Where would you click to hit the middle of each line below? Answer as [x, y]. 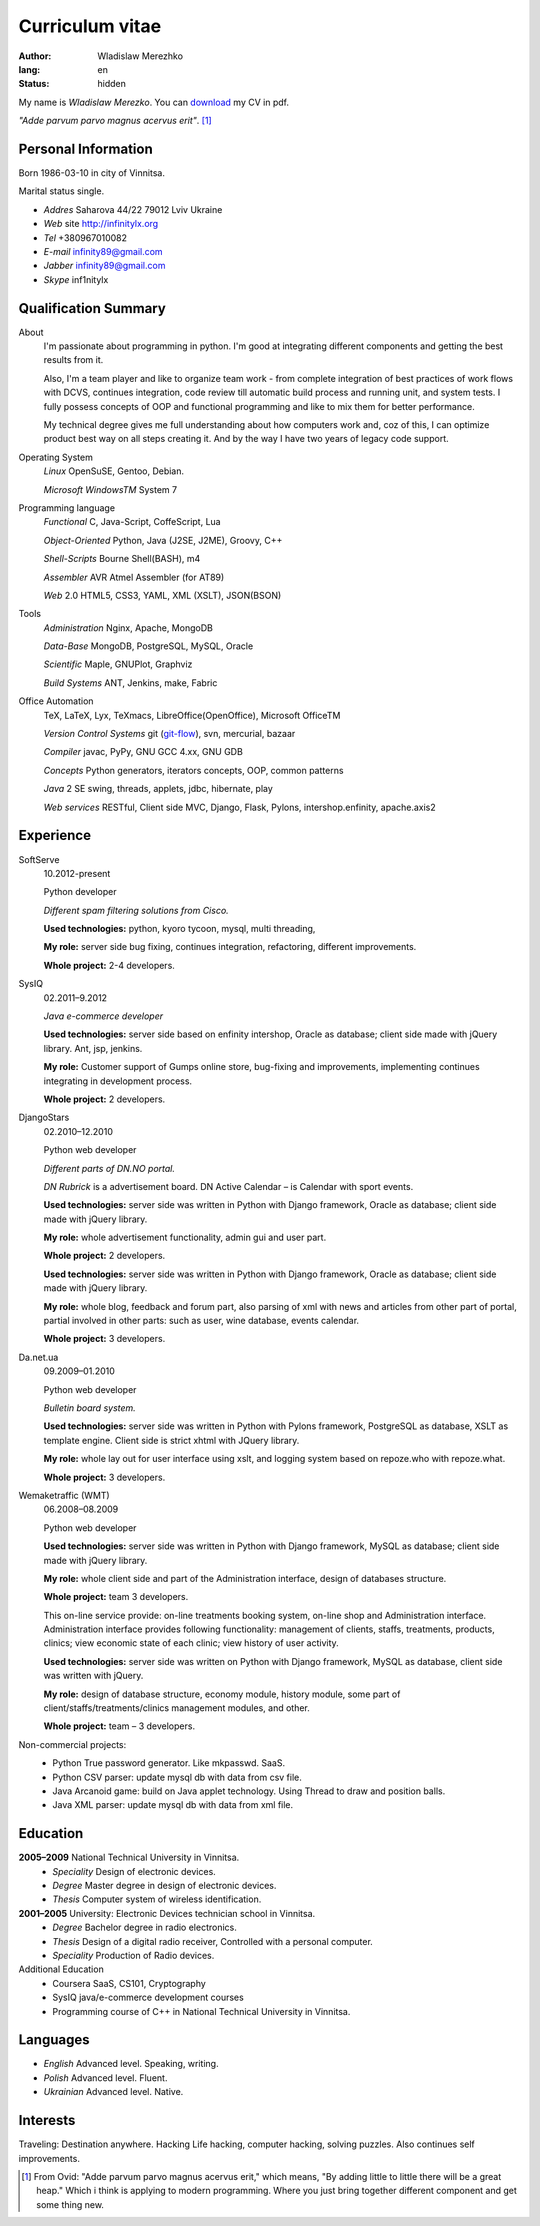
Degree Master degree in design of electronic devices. [164, 1886]
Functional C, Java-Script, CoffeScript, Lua [132, 522]
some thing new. [70, 2204]
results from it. [73, 360]
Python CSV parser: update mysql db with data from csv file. [177, 1777]
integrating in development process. [118, 1081]
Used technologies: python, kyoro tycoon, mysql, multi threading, [179, 929]
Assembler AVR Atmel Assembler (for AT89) [134, 577]
